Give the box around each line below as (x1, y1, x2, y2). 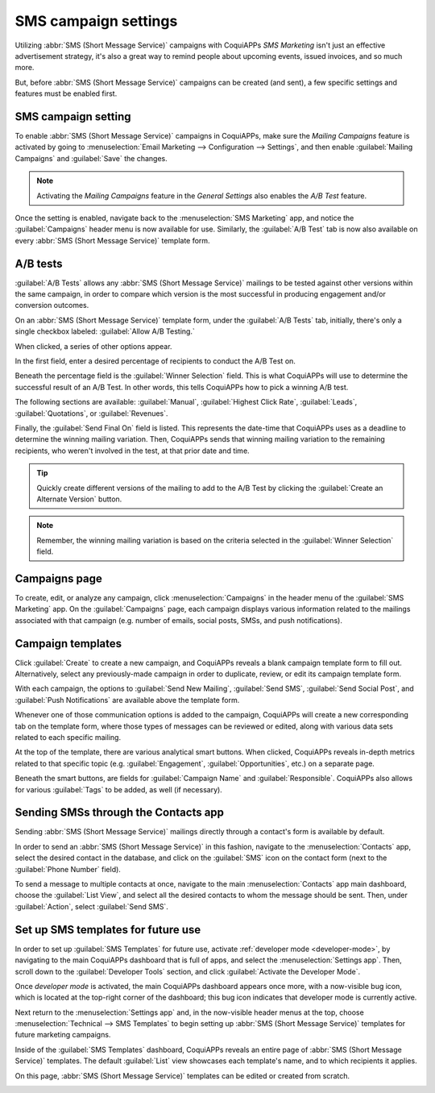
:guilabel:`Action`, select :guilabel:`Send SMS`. (14, 901, 168, 911)
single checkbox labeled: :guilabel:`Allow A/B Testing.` (14, 326, 195, 336)
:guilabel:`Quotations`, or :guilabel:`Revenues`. (14, 408, 168, 418)
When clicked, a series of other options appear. (14, 341, 172, 351)
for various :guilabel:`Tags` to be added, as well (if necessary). (14, 784, 223, 794)
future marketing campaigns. (14, 1030, 111, 1040)
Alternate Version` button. (36, 494, 122, 504)
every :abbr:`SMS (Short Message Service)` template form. (14, 235, 210, 245)
